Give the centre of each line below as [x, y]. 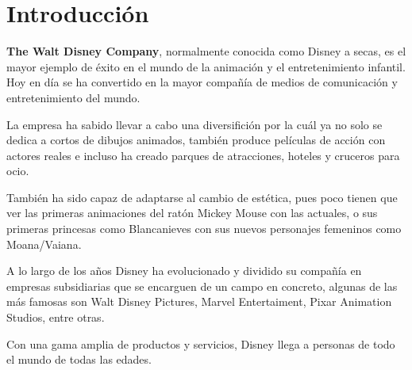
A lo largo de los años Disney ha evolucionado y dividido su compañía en [184, 271]
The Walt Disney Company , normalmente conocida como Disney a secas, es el [206, 51]
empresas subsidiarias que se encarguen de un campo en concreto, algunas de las [202, 286]
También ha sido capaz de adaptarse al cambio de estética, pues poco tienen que [202, 197]
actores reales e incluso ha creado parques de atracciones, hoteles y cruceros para [203, 155]
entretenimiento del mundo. [73, 97]
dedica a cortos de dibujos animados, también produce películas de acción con [196, 140]
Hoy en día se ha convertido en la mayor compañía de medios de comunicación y [202, 82]
